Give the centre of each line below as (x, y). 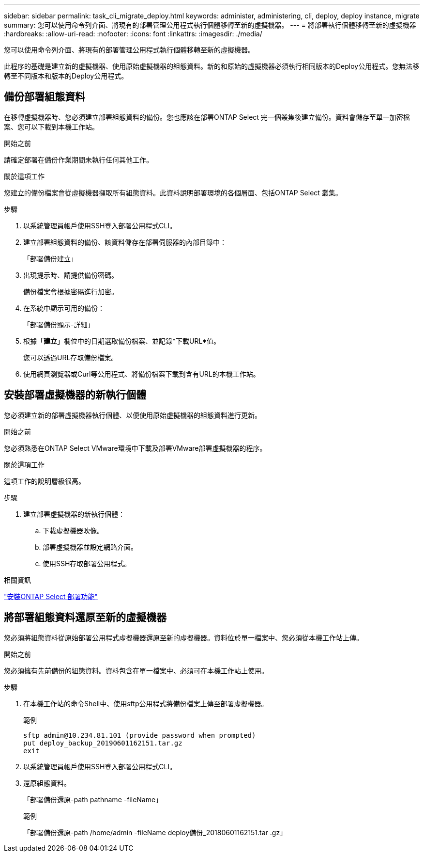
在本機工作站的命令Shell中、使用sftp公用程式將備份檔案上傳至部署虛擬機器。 (146, 703)
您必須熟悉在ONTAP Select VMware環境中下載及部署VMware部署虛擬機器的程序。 (135, 448)
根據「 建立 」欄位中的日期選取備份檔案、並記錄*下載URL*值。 (122, 341)
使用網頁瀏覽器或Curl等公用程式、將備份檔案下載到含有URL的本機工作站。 (142, 374)
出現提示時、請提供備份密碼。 (71, 275)
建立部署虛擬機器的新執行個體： (74, 514)
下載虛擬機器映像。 (73, 530)
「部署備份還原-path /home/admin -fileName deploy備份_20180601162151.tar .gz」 (155, 832)
